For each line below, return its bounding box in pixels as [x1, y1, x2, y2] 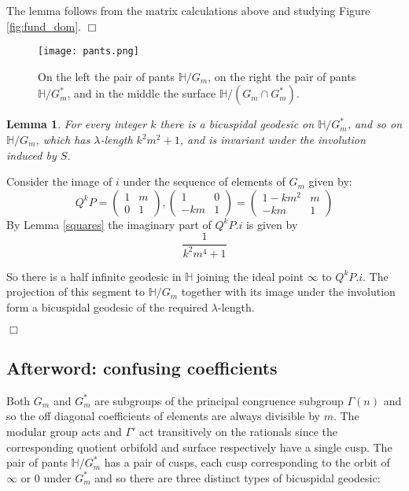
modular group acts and [6, 423, 122, 439]
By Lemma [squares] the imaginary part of [6, 216, 212, 232]
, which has [35, 131, 90, 148]
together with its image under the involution [181, 283, 396, 300]
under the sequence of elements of [123, 173, 286, 190]
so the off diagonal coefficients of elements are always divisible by [6, 408, 320, 424]
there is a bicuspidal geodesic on [160, 116, 315, 132]
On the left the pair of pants [38, 68, 175, 84]
